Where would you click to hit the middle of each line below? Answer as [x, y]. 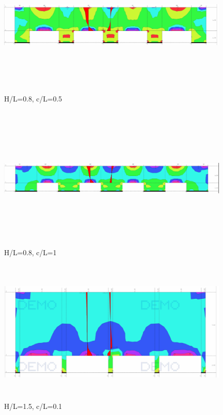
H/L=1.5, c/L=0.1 [33, 406]
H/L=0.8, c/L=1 [30, 252]
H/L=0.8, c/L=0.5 [33, 99]
